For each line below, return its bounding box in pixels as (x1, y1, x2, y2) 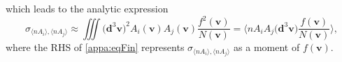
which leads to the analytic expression (6, 1, 169, 15)
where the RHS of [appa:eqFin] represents (6, 40, 185, 54)
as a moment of (234, 40, 300, 54)
